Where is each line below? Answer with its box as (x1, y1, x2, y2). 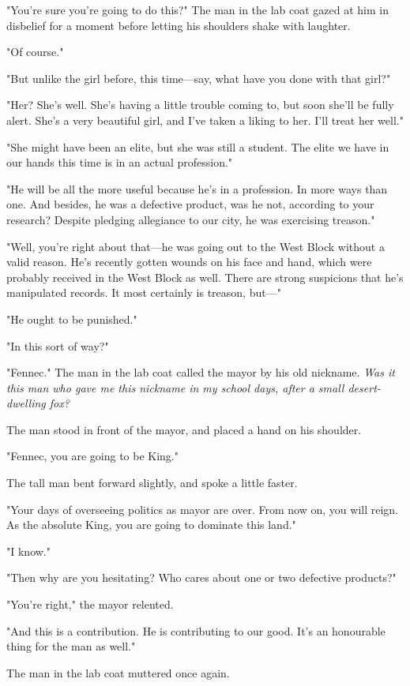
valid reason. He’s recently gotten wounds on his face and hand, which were (6, 253, 372, 270)
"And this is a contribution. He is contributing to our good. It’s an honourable (6, 622, 386, 639)
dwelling (6, 395, 46, 411)
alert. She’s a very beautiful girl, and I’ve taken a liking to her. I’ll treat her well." (6, 111, 404, 128)
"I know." (6, 542, 51, 559)
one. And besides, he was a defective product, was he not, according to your (6, 196, 374, 212)
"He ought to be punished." (6, 310, 137, 327)
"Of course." (6, 43, 64, 60)
